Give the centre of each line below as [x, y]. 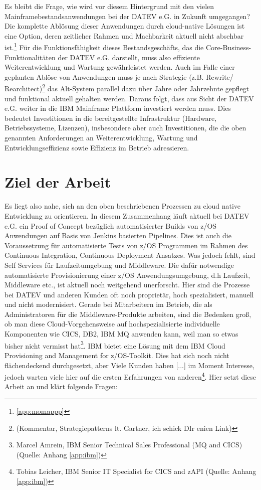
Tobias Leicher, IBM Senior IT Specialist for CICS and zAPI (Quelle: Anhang [136, 471]
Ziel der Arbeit [58, 182]
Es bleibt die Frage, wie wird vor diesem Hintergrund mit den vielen [109, 6]
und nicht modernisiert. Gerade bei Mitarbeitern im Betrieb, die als [108, 304]
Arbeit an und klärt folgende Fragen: [61, 386]
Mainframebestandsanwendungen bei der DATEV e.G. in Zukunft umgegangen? [127, 16]
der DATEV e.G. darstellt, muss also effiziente [129, 57]
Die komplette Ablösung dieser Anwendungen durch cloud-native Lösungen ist [125, 26]
